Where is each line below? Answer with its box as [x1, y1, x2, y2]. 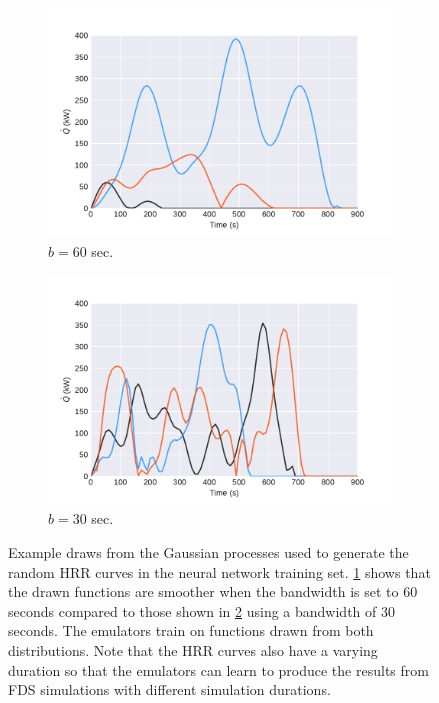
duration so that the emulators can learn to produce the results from [8, 659, 429, 680]
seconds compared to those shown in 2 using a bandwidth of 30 [8, 600, 395, 621]
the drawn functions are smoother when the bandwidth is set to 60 [8, 581, 418, 602]
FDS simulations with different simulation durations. [8, 679, 331, 700]
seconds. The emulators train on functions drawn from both [8, 620, 374, 641]
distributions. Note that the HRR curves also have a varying [8, 640, 378, 660]
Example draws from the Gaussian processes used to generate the [8, 542, 409, 563]
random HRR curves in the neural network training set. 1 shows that [8, 561, 431, 582]
